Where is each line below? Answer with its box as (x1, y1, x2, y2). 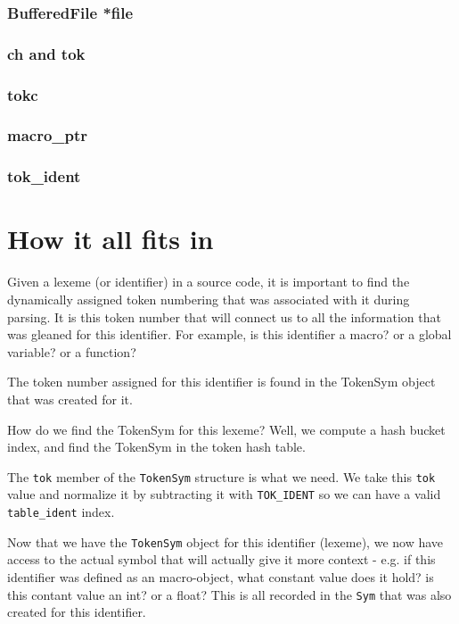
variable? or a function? (7, 342, 136, 361)
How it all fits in (7, 220, 214, 257)
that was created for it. (7, 389, 133, 408)
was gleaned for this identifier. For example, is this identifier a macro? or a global (7, 325, 452, 344)
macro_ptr (7, 124, 88, 146)
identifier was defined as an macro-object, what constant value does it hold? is (7, 567, 434, 586)
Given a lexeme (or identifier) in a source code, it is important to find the (7, 272, 410, 291)
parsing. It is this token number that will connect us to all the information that (7, 307, 441, 326)
